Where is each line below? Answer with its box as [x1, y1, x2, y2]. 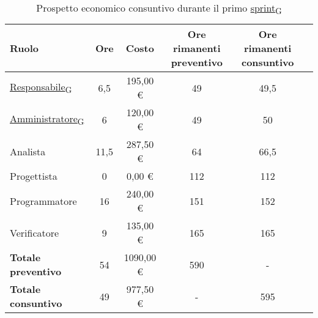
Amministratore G [10, 111, 84, 128]
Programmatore [10, 193, 77, 208]
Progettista [10, 169, 57, 183]
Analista [10, 144, 46, 158]
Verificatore [10, 225, 59, 240]
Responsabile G [10, 79, 72, 96]
